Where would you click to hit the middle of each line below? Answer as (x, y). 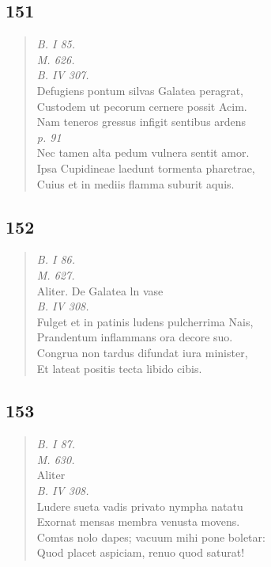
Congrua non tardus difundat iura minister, (142, 352)
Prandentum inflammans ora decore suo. (135, 337)
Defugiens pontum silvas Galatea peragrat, (140, 90)
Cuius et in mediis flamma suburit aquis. (135, 183)
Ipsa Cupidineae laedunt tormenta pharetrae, (146, 167)
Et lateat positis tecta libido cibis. (119, 368)
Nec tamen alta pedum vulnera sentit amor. (143, 152)
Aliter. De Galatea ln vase (100, 290)
